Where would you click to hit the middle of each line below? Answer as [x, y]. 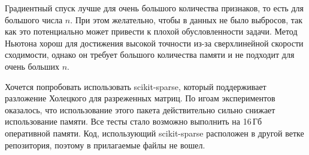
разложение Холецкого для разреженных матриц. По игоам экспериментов [140, 98]
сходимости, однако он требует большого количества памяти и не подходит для [150, 55]
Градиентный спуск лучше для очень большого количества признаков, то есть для [154, 8]
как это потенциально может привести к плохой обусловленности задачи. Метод [151, 31]
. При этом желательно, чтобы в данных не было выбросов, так [187, 19]
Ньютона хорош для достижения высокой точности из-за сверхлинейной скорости [154, 43]
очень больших [32, 66]
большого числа [34, 19]
